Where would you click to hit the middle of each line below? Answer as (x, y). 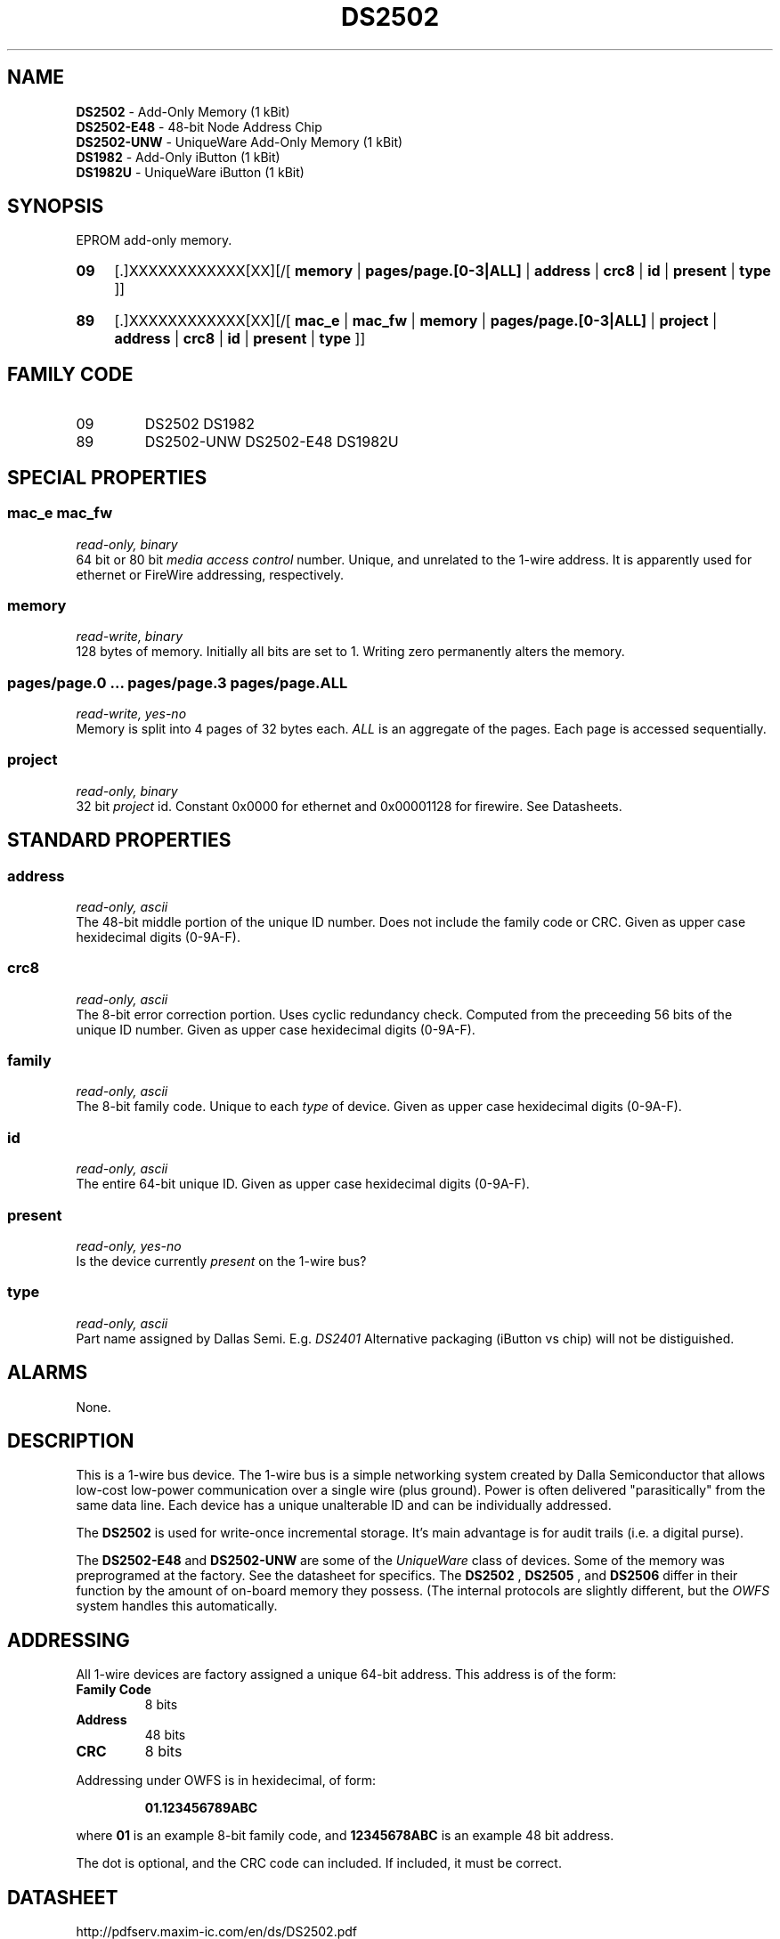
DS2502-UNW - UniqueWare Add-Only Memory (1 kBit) (240, 142)
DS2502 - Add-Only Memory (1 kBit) (183, 111)
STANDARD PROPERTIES (119, 840)
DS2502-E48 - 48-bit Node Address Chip (199, 126)
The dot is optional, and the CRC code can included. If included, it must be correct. (319, 1863)
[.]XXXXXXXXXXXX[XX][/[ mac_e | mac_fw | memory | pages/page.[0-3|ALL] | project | (416, 321)
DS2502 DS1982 (200, 424)
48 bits (165, 1735)
